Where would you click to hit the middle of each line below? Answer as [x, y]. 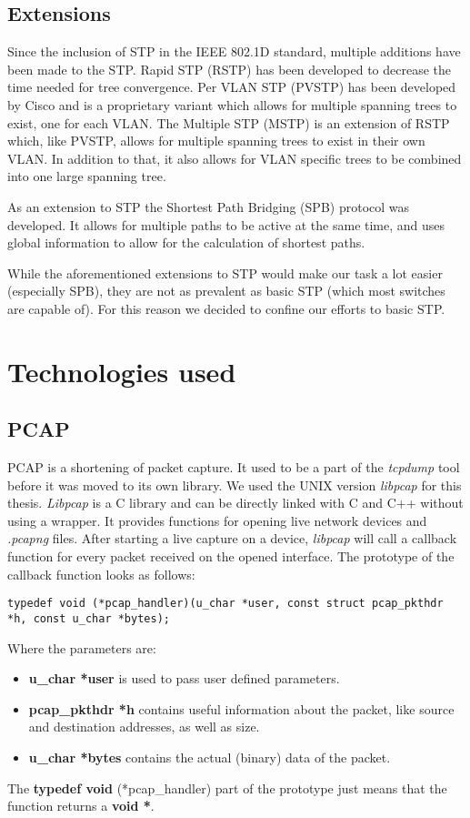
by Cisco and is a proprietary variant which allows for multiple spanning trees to [232, 104]
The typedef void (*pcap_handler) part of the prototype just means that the [227, 788]
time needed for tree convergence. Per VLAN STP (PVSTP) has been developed [232, 87]
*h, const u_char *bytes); [89, 618]
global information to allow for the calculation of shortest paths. [186, 242]
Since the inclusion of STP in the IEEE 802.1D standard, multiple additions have [234, 51]
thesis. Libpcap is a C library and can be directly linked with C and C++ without [235, 503]
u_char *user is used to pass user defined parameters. [184, 678]
